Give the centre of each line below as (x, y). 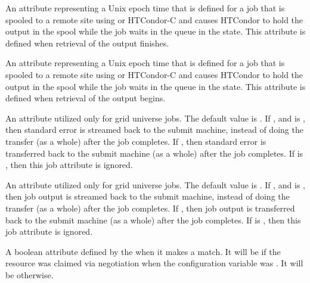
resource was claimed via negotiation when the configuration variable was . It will (154, 263)
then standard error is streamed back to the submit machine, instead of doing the (154, 130)
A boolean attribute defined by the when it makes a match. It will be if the (143, 251)
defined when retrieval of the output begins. (86, 98)
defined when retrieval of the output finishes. (87, 43)
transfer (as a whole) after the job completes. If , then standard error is (136, 141)
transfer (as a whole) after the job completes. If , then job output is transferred (150, 208)
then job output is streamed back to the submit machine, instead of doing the (148, 196)
